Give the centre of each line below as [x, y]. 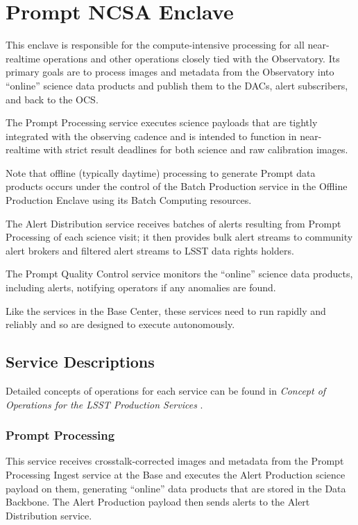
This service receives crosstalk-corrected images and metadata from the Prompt [175, 461]
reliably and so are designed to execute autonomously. [120, 324]
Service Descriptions [80, 362]
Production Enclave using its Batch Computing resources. [129, 200]
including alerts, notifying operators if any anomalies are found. [141, 287]
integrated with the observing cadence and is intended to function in [151, 136]
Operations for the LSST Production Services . [104, 404]
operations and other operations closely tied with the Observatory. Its [191, 58]
